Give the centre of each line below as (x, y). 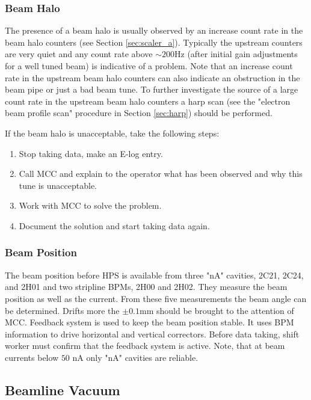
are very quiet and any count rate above (79, 54)
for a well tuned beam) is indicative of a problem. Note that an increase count (149, 66)
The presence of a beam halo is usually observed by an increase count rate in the (154, 30)
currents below (32, 357)
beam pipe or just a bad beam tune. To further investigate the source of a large (152, 89)
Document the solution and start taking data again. (114, 225)
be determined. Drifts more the (62, 310)
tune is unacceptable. (58, 185)
